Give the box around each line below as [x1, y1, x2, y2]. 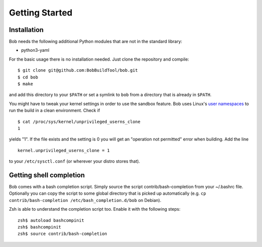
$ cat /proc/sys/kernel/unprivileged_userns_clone [17, 119, 141, 124]
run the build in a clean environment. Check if [9, 108, 100, 113]
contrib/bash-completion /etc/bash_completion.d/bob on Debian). [9, 197, 162, 203]
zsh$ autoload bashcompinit [17, 217, 84, 223]
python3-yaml [21, 47, 49, 53]
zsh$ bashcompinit [17, 224, 62, 230]
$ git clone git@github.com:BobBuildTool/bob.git [17, 68, 138, 73]
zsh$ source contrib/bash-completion [17, 231, 108, 237]
